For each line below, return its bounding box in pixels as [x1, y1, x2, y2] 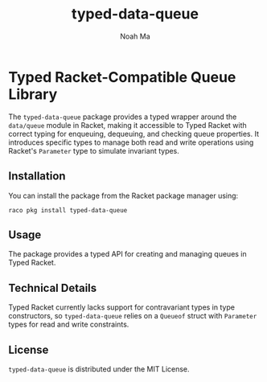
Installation [8, 170, 66, 183]
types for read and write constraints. [8, 319, 129, 330]
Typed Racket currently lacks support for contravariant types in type [8, 302, 236, 312]
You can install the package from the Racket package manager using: [8, 191, 239, 200]
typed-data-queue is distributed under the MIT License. [8, 364, 191, 374]
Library [8, 85, 58, 103]
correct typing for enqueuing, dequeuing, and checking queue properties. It [8, 129, 260, 138]
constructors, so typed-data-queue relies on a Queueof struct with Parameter [8, 311, 257, 321]
